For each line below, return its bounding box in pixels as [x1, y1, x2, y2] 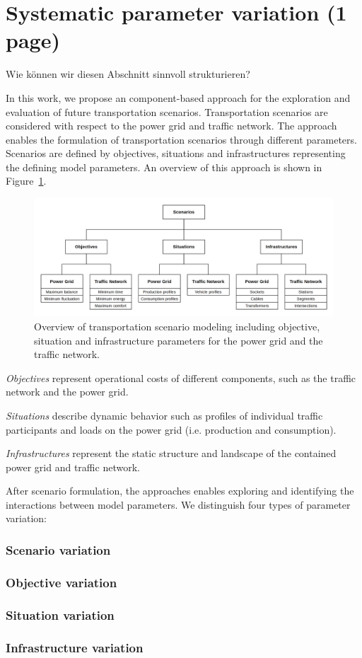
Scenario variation [6, 541, 111, 558]
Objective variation [6, 573, 117, 591]
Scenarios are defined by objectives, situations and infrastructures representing [6, 146, 346, 161]
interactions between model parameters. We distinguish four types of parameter [6, 497, 351, 512]
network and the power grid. [6, 384, 129, 399]
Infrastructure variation [6, 638, 144, 656]
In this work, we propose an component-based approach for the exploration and [6, 90, 351, 105]
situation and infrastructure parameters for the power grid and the [34, 333, 323, 347]
